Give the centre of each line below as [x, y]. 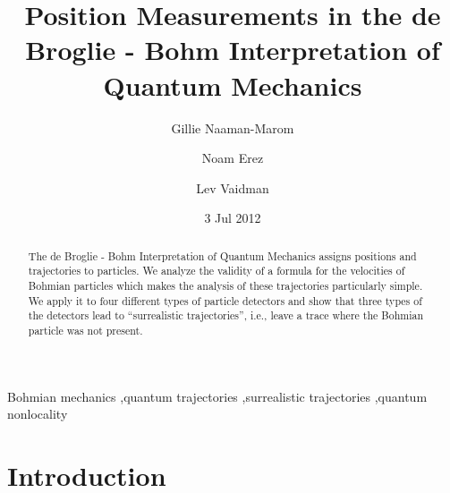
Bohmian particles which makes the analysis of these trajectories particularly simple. [225, 285]
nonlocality [38, 414]
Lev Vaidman [233, 187]
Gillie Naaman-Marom [233, 127]
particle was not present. [85, 330]
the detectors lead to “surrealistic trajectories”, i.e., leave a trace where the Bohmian [226, 315]
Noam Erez [233, 158]
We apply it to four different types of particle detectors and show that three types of [225, 300]
